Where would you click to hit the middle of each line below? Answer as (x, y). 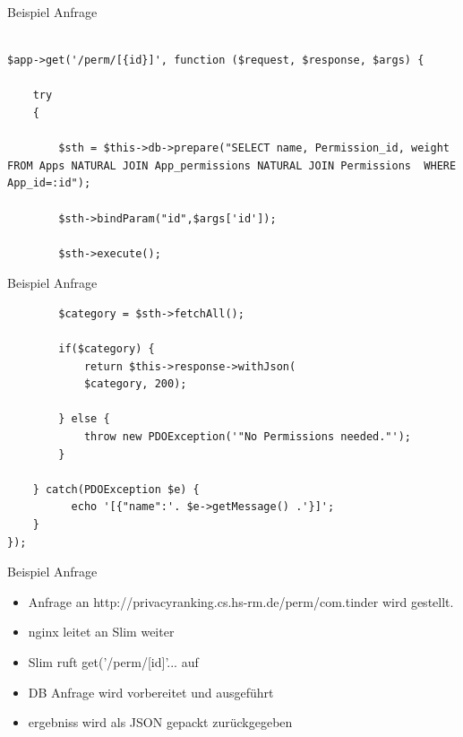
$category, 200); (135, 384)
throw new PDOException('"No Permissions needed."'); (248, 437)
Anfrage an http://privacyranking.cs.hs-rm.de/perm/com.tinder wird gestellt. (241, 601)
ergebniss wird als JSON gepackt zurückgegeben (160, 722)
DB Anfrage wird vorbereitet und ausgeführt (151, 692)
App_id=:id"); (49, 183)
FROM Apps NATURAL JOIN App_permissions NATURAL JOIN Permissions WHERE (232, 165)
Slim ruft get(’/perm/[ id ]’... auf (113, 662)
